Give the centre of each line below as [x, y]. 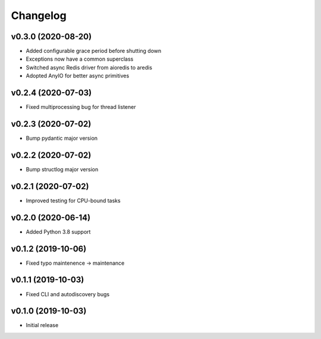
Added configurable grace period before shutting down [94, 51]
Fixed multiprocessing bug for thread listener [81, 107]
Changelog [39, 15]
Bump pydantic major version [62, 138]
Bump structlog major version [62, 169]
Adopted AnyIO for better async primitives [78, 76]
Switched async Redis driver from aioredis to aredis [89, 67]
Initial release [42, 325]
